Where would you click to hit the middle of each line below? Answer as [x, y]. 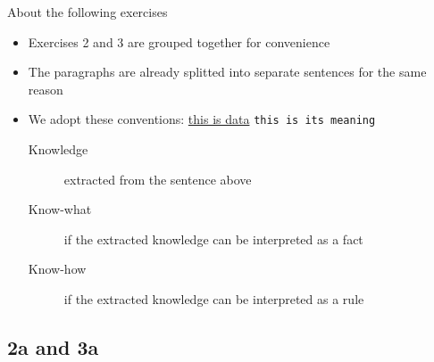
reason [46, 89]
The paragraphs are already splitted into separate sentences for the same [227, 72]
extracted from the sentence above [158, 179]
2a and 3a [53, 346]
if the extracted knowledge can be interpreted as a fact [213, 239]
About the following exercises [88, 12]
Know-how [57, 269]
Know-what [60, 209]
